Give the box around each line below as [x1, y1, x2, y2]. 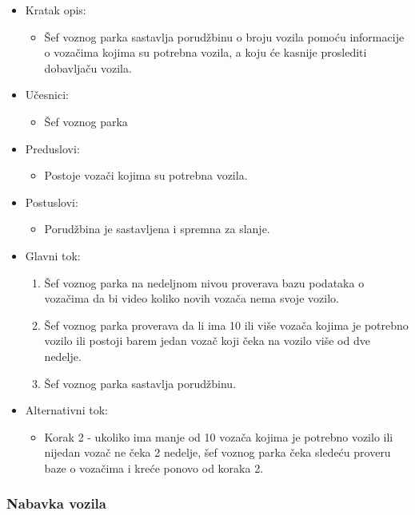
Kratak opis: [25, 2, 86, 18]
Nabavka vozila [6, 493, 106, 513]
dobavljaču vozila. [44, 59, 132, 76]
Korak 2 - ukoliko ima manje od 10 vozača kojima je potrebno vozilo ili [44, 428, 393, 445]
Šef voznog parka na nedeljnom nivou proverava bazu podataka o [44, 274, 365, 291]
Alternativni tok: [25, 402, 108, 418]
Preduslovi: [25, 140, 80, 156]
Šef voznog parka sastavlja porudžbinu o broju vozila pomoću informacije [44, 28, 405, 45]
